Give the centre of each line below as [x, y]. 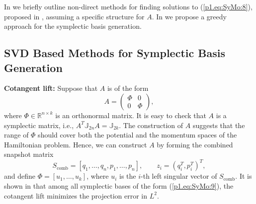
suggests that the [219, 125]
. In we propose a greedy [189, 16]
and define [20, 176]
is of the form [128, 88]
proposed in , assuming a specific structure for [74, 16]
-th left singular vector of [179, 176]
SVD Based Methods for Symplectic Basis [115, 53]
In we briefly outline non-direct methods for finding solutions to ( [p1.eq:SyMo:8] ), [128, 6]
